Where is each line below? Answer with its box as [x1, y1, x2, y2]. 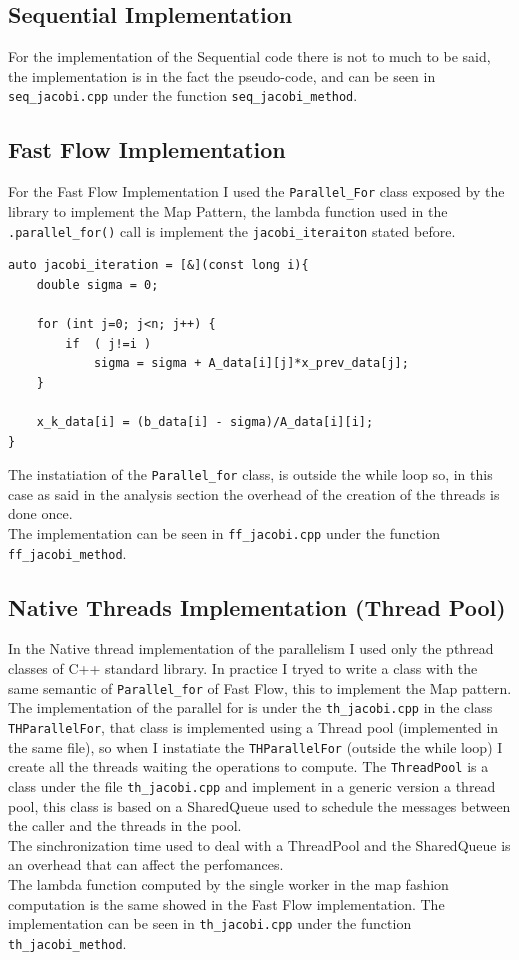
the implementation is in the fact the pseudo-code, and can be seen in [8, 65, 436, 86]
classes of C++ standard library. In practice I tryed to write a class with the [8, 658, 478, 679]
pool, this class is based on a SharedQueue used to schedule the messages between [8, 795, 511, 816]
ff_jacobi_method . [8, 542, 127, 563]
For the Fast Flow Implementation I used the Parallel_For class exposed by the [8, 181, 505, 202]
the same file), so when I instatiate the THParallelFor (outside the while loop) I [8, 736, 503, 757]
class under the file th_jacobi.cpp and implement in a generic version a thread [8, 775, 496, 796]
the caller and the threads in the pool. [8, 815, 242, 836]
